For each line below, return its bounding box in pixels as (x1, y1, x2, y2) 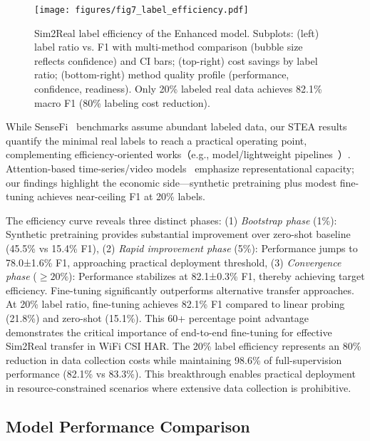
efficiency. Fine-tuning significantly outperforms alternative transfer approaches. (6, 282, 354, 297)
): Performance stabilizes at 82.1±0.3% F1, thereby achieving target (68, 269, 365, 284)
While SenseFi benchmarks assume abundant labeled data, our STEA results (6, 119, 347, 134)
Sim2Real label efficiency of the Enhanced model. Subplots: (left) (34, 25, 319, 40)
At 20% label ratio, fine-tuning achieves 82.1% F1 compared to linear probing (6, 296, 345, 311)
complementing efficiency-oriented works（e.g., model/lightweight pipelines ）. (6, 147, 351, 162)
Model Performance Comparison (6, 415, 250, 437)
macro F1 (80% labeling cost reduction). (34, 95, 210, 110)
